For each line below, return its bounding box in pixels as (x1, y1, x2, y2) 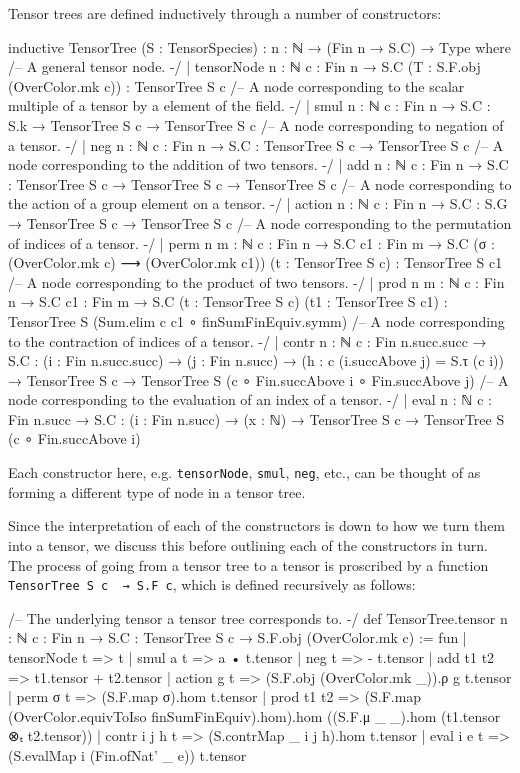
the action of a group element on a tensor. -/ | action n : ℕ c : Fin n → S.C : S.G (8, 193, 508, 214)
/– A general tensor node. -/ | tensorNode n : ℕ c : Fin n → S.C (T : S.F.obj (8, 56, 481, 77)
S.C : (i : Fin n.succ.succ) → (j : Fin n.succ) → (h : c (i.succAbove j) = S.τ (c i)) (8, 350, 504, 371)
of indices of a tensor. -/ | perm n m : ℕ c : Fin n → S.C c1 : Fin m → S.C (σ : (8, 232, 495, 253)
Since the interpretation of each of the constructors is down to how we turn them (8, 515, 506, 536)
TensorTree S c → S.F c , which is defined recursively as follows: (8, 574, 416, 595)
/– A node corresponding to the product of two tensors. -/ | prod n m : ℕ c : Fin (8, 271, 505, 292)
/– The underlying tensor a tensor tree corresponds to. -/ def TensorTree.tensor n (8, 607, 508, 628)
